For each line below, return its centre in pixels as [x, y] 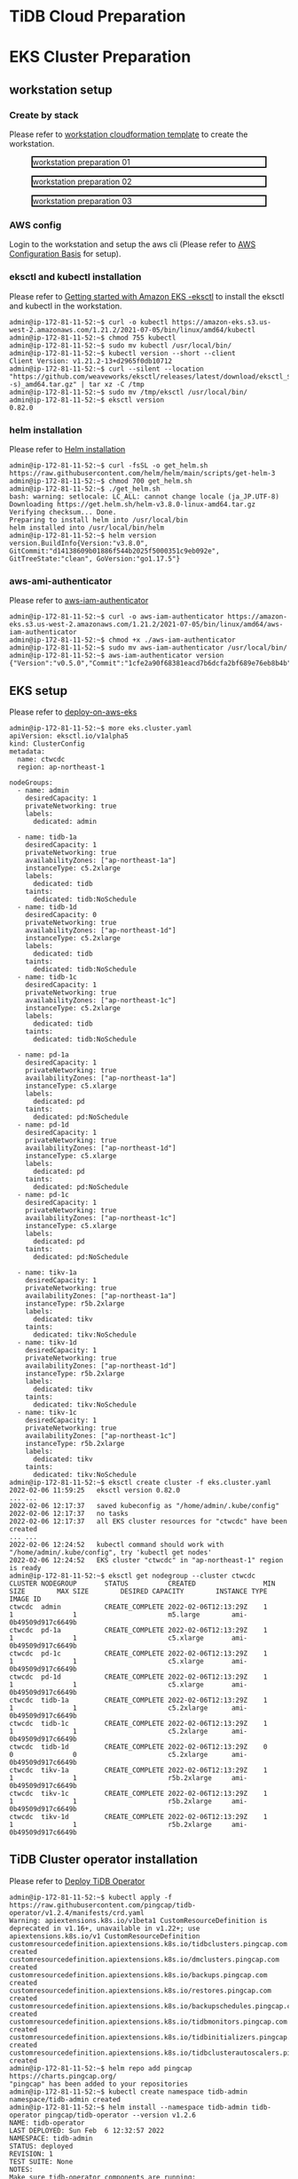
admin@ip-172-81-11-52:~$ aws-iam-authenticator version [117, 656]
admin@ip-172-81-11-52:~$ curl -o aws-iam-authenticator [117, 617]
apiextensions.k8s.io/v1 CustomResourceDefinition [105, 1936]
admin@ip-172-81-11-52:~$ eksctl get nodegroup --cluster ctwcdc [132, 1576]
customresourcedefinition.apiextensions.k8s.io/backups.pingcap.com [138, 1975]
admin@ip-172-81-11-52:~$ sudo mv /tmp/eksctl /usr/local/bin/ [129, 392]
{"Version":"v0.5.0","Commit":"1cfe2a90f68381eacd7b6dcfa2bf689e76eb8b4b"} [152, 664]
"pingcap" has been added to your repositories [99, 2084]
